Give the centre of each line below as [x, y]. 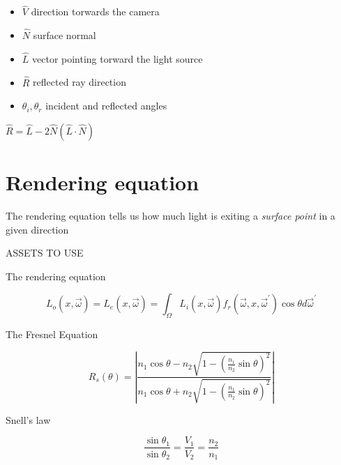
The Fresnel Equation [52, 334]
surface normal [65, 35]
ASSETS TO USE [45, 253]
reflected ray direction [79, 82]
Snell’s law [28, 419]
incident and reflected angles [106, 106]
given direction [37, 229]
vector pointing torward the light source [118, 58]
